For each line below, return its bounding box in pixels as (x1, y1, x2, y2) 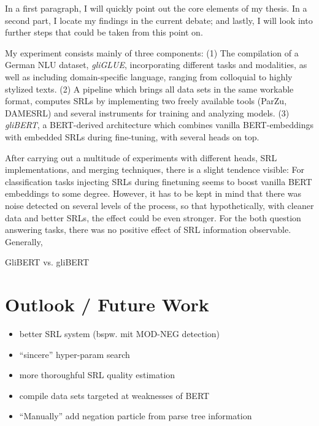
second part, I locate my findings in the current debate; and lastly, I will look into (5, 13, 313, 26)
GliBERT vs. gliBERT (5, 256, 90, 268)
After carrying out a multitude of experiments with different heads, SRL (5, 151, 277, 164)
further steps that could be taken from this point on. (5, 26, 203, 39)
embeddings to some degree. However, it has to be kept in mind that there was (5, 187, 301, 200)
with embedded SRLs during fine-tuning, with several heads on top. (5, 130, 259, 143)
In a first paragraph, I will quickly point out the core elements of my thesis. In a (5, 2, 307, 14)
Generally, (5, 235, 43, 248)
